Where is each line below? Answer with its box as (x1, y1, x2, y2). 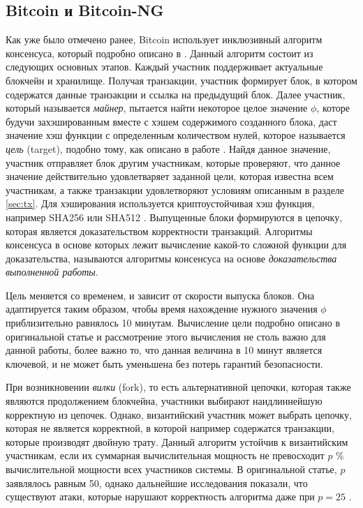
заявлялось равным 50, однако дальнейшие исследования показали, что (6, 475, 308, 490)
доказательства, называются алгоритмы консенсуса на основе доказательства (6, 251, 337, 265)
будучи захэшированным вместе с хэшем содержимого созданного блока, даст (6, 114, 337, 128)
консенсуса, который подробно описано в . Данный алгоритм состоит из (6, 45, 313, 60)
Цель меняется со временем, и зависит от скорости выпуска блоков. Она (6, 287, 315, 302)
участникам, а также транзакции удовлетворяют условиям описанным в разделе (6, 182, 345, 197)
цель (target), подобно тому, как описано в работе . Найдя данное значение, (6, 141, 331, 156)
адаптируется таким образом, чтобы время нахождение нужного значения (6, 301, 318, 316)
